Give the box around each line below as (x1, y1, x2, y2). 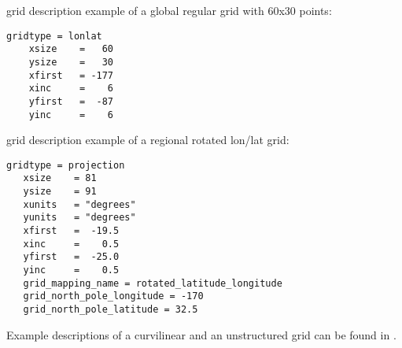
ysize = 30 (28, 56, 114, 68)
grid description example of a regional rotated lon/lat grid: (6, 131, 290, 148)
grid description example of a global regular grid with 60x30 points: (6, 2, 332, 18)
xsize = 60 (28, 43, 114, 55)
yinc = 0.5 (23, 265, 120, 276)
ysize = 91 (23, 186, 97, 198)
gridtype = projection (6, 159, 125, 171)
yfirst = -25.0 (23, 251, 120, 263)
